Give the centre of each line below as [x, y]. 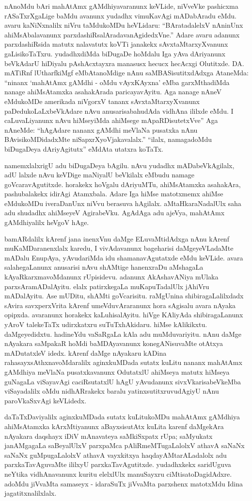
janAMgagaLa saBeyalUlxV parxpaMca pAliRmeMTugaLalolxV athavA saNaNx [125, 445]
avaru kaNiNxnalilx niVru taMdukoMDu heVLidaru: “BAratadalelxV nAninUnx [124, 25]
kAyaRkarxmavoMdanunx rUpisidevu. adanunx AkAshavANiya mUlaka [111, 277]
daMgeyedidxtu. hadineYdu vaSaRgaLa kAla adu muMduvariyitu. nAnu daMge [123, 334]
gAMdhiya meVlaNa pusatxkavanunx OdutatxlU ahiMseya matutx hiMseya [117, 371]
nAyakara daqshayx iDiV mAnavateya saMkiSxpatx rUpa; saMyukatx [109, 436]
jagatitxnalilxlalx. [31, 493]
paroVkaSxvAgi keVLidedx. [46, 400]
